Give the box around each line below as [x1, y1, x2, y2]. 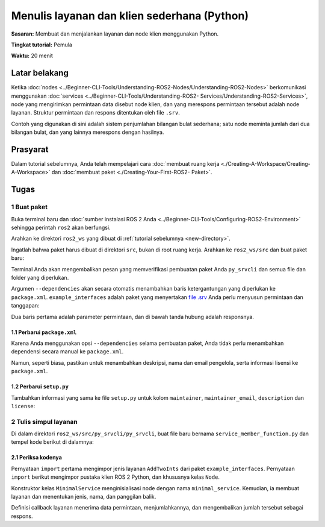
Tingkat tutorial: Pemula [11, 41, 72, 48]
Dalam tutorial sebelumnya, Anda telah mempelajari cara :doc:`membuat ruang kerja [11, 160, 220, 168]
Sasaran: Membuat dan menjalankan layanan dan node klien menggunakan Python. [11, 30, 219, 37]
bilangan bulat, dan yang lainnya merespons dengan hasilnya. [11, 128, 164, 136]
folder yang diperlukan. [11, 274, 69, 281]
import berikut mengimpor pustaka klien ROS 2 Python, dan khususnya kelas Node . [11, 473, 220, 481]
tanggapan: [11, 302, 40, 309]
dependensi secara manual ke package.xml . [11, 348, 124, 355]
